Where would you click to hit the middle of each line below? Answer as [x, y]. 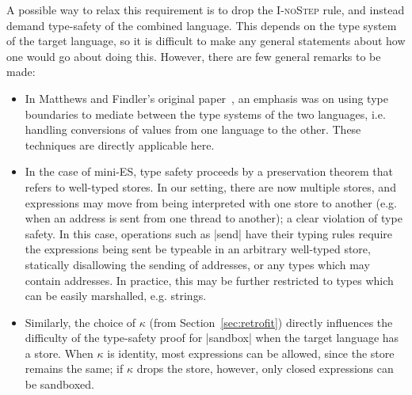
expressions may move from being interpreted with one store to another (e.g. [211, 202]
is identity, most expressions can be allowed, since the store [251, 353]
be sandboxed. [60, 384]
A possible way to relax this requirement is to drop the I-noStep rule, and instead [206, 9]
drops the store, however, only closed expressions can [265, 368]
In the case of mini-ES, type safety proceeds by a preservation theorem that [209, 171]
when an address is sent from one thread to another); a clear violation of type [214, 218]
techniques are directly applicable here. [120, 144]
